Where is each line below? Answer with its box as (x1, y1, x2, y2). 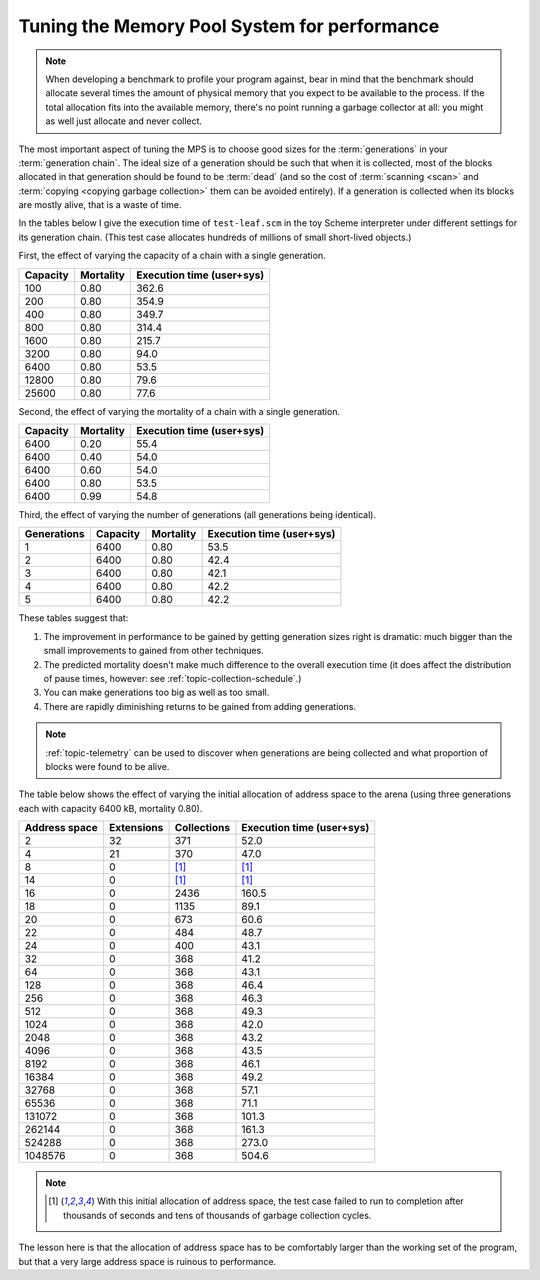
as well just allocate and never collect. (45, 115, 203, 127)
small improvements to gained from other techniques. (43, 645, 264, 657)
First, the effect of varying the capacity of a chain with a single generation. (18, 250, 326, 262)
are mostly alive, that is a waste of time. (18, 199, 182, 211)
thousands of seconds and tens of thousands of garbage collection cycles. (63, 1209, 372, 1221)
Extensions (108, 821, 164, 835)
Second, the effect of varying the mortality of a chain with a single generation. (18, 405, 340, 417)
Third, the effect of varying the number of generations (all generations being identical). (18, 509, 377, 521)
